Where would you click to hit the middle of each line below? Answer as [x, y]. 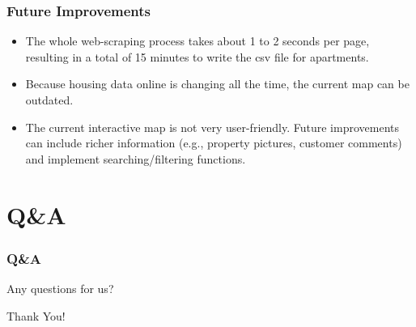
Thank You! [36, 315]
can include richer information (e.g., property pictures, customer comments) [214, 143]
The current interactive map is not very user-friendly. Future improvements [212, 127]
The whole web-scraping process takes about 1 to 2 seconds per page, [197, 41]
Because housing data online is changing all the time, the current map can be [217, 84]
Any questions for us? [60, 288]
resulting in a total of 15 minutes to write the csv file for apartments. [197, 56]
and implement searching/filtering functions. [136, 158]
